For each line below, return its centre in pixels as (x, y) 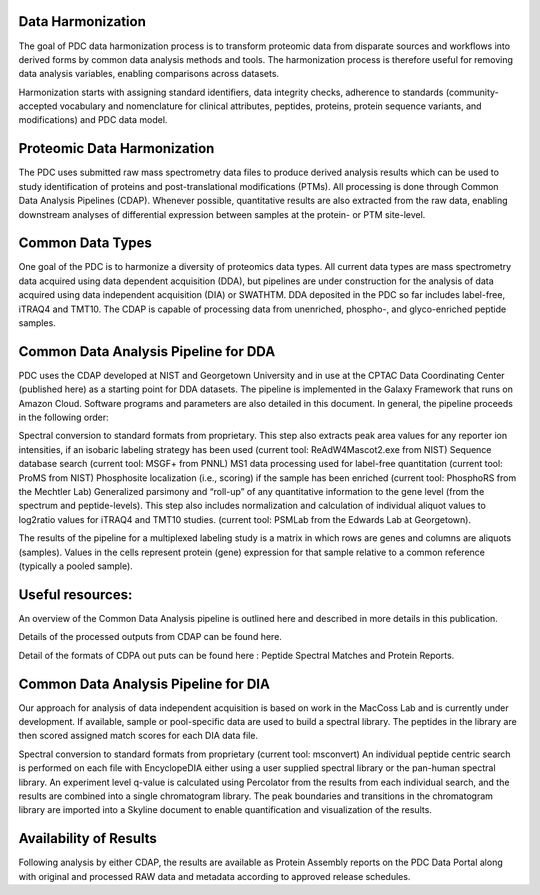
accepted (38, 106)
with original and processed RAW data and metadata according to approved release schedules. (214, 876)
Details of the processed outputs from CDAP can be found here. (150, 637)
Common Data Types (85, 243)
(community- (472, 92)
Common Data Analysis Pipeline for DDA (147, 351)
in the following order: (63, 417)
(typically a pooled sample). (76, 566)
